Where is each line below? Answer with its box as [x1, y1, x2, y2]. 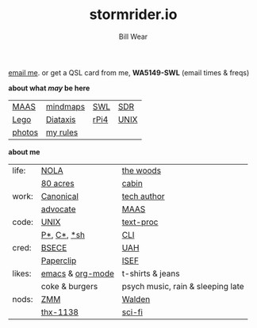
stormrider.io [89, 6, 178, 24]
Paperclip [40, 255, 77, 266]
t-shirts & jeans [121, 268, 180, 279]
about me [8, 147, 40, 156]
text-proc [121, 216, 159, 227]
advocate [40, 204, 76, 215]
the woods [121, 165, 161, 176]
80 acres [40, 177, 75, 189]
